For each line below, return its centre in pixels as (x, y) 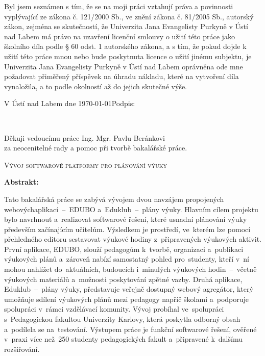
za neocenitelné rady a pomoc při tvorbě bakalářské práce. (96, 148)
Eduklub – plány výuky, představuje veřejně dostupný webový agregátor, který (129, 289)
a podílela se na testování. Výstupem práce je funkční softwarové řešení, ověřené (130, 329)
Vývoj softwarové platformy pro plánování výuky (86, 164)
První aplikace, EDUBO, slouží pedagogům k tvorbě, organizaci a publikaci (124, 249)
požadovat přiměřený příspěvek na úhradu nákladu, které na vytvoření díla (122, 76)
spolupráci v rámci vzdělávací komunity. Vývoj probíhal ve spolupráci (114, 309)
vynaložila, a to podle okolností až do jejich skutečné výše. (96, 86)
